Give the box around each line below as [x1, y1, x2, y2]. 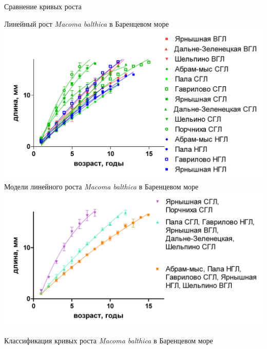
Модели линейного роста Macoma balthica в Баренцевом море [4, 181, 199, 191]
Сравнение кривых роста [4, 1, 82, 11]
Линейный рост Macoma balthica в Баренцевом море [4, 18, 169, 29]
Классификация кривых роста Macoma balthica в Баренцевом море [4, 335, 213, 345]
